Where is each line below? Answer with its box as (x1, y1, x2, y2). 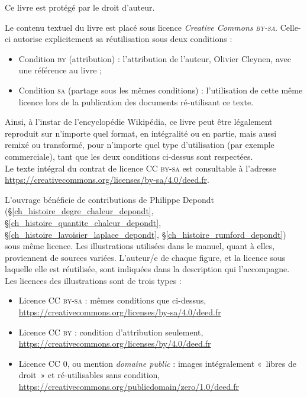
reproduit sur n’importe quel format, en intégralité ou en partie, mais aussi (5, 127, 277, 139)
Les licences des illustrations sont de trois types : (5, 274, 182, 286)
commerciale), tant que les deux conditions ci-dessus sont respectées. (5, 150, 253, 162)
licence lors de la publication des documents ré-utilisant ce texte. (18, 95, 254, 108)
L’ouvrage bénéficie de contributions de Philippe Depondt (5, 193, 214, 205)
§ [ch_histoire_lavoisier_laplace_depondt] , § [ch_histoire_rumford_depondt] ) (5, 228, 286, 240)
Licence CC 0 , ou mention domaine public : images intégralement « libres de (18, 357, 296, 369)
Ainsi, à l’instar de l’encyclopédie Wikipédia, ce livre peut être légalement (5, 115, 273, 128)
